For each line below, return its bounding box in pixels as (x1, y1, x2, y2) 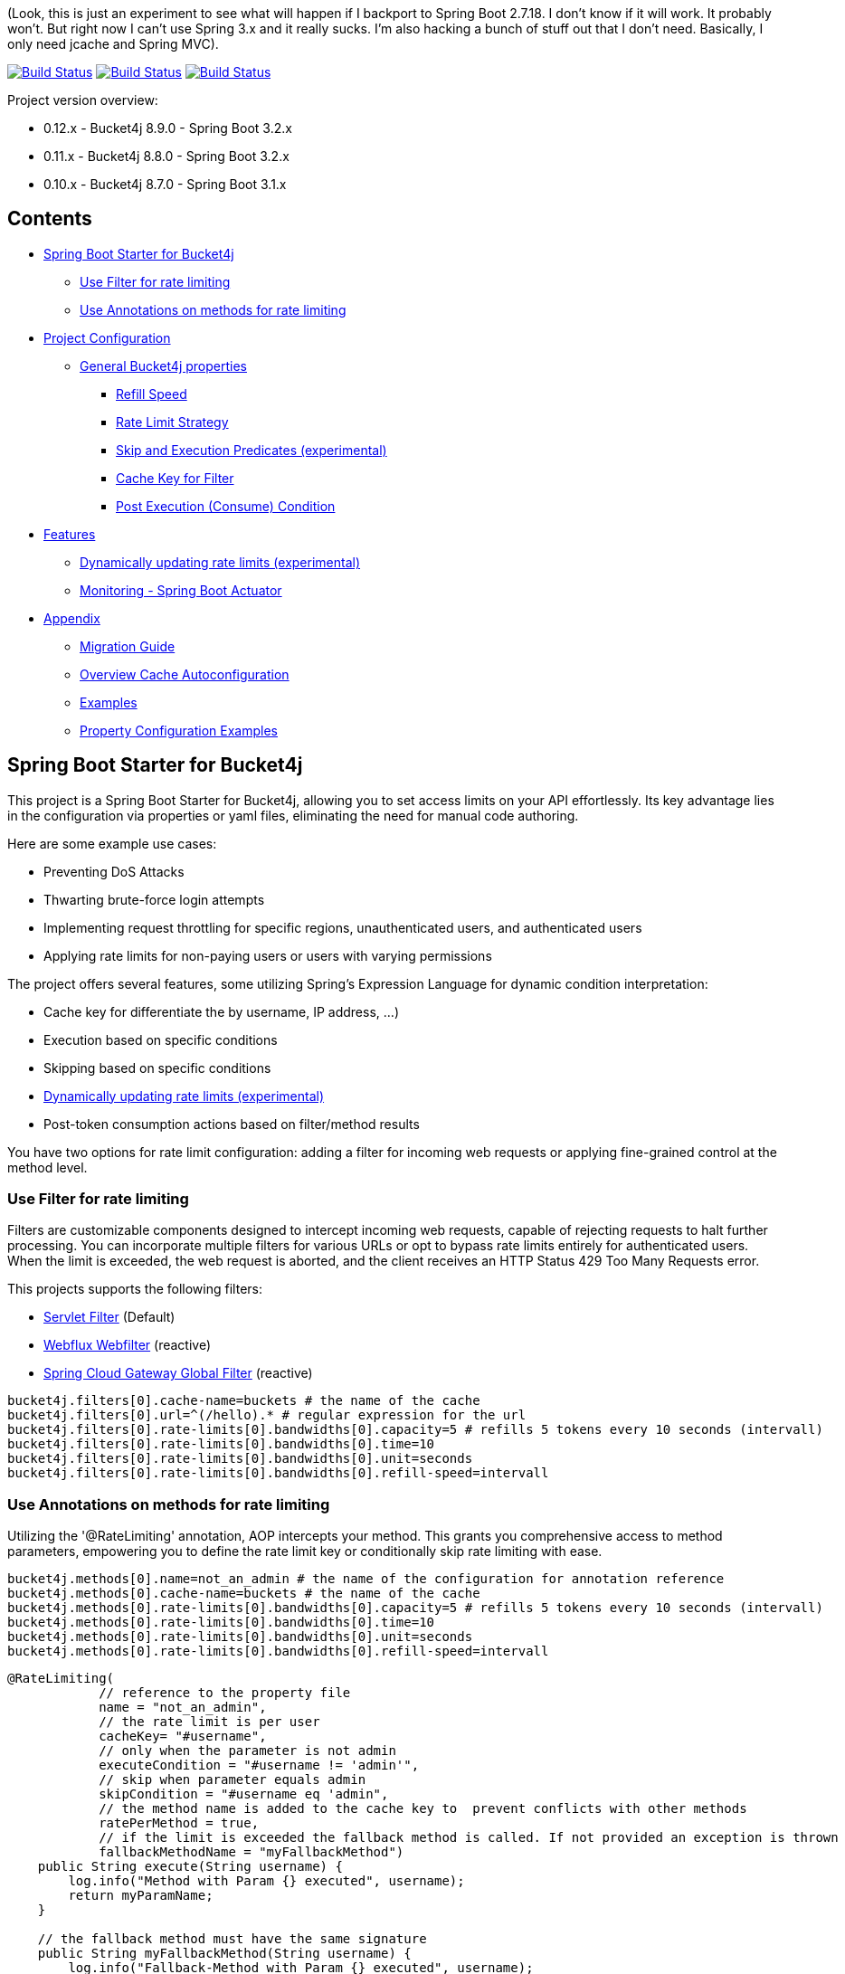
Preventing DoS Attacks (43, 863, 185, 879)
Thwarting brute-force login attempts (43, 891, 265, 907)
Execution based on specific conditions (43, 1031, 278, 1048)
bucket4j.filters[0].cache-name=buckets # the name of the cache (7, 1393, 480, 1409)
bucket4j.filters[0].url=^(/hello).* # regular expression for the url (7, 1408, 527, 1423)
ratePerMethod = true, (99, 1816, 260, 1831)
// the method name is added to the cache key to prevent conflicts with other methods (99, 1801, 747, 1817)
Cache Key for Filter (116, 470, 234, 486)
